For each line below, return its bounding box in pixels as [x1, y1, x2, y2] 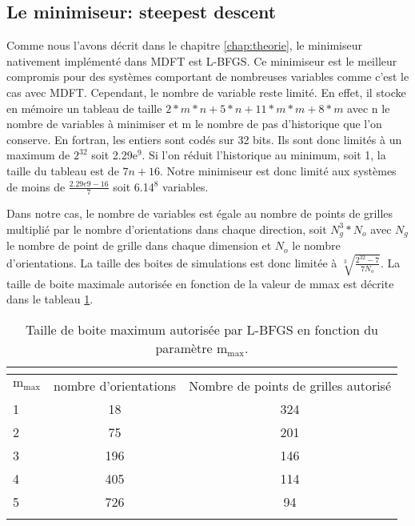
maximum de [6, 147, 70, 163]
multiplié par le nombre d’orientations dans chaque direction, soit [6, 220, 327, 237]
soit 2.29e [91, 147, 138, 163]
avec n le [347, 99, 390, 116]
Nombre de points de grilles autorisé [189, 375, 392, 395]
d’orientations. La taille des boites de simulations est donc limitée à [6, 254, 337, 271]
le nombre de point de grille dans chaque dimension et [6, 237, 272, 254]
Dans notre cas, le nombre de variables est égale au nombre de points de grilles [6, 205, 393, 222]
